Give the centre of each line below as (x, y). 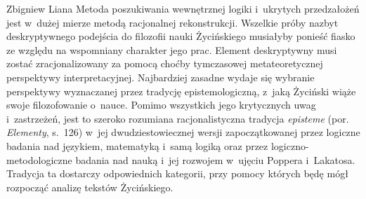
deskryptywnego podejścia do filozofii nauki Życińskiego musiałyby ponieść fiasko (181, 36)
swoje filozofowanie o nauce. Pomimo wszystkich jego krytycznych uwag (161, 105)
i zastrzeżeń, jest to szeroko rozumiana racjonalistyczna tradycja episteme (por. (178, 118)
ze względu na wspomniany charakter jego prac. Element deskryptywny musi (172, 49)
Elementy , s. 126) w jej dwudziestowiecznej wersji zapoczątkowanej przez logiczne (183, 132)
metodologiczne (39, 159)
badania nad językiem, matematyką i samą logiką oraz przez (137, 145)
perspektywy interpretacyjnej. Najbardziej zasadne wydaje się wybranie (161, 77)
